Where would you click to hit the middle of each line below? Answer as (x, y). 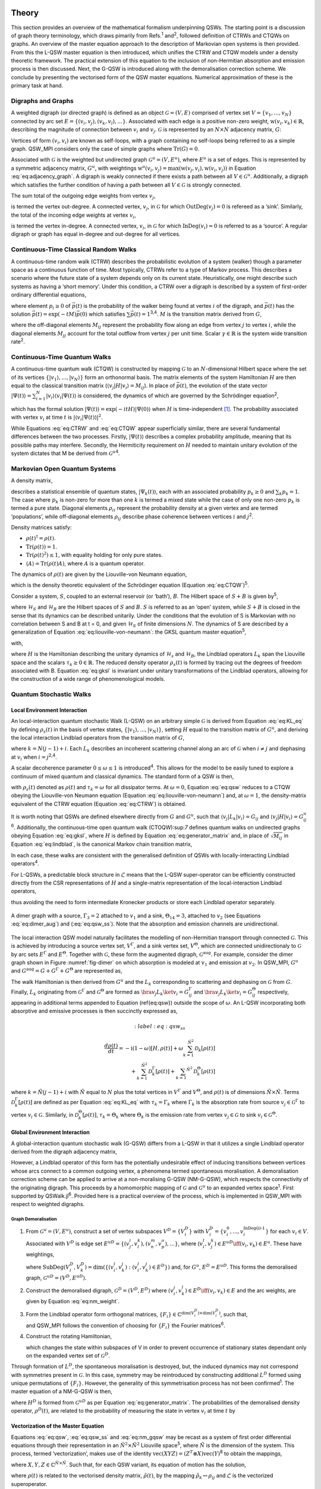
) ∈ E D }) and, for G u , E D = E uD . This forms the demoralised (223, 1267)
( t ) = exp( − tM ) (56, 314)
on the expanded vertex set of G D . (68, 1355)
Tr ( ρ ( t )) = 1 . (42, 546)
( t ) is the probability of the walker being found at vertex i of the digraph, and (169, 306)
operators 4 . (25, 863)
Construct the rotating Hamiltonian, (69, 1337)
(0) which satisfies (103, 314)
